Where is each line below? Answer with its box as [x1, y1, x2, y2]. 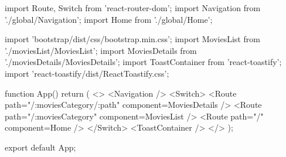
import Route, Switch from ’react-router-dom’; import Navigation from [5, 2, 261, 13]
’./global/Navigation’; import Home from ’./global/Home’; [5, 13, 213, 25]
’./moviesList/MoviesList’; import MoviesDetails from [5, 44, 197, 56]
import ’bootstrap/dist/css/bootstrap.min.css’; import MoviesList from [5, 33, 260, 45]
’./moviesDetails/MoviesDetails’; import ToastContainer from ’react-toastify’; [5, 56, 282, 68]
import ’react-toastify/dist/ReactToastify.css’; [5, 67, 169, 79]
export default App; [5, 141, 76, 153]
